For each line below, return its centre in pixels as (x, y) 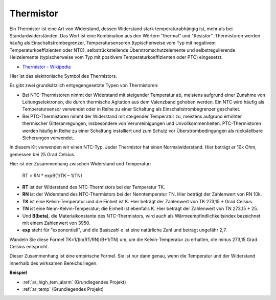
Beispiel (18, 273)
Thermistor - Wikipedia (47, 67)
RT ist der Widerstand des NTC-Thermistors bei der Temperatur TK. (94, 187)
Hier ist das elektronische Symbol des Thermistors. (63, 76)
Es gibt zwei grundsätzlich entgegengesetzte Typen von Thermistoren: (84, 85)
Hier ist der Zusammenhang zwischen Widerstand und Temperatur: (80, 164)
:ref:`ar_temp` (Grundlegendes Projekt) (63, 289)
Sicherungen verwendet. (48, 138)
